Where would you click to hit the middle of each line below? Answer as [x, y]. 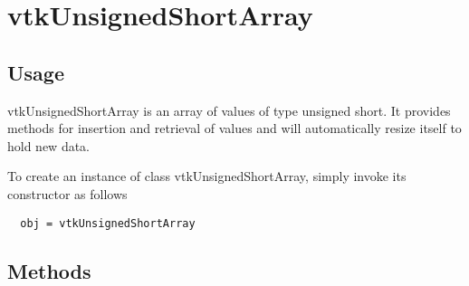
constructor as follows [67, 193]
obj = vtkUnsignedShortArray [108, 223]
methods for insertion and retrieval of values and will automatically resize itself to [234, 128]
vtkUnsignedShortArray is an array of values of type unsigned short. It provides [229, 110]
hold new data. [49, 145]
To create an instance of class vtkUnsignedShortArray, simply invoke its [207, 176]
